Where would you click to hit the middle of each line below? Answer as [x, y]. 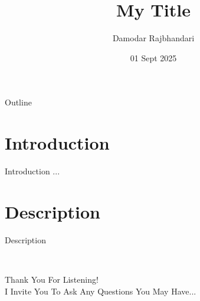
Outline [18, 102]
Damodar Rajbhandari [153, 38]
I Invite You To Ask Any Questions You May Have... [101, 291]
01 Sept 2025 [153, 57]
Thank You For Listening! [52, 279]
